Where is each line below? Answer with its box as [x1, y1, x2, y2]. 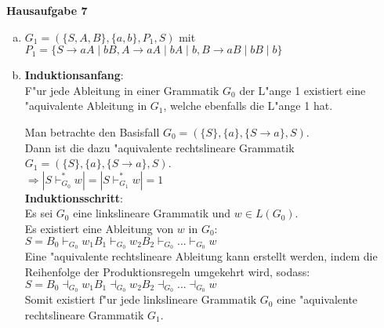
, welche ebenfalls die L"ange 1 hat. [163, 97, 333, 114]
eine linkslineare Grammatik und [73, 205, 231, 221]
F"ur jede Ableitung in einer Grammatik [24, 82, 219, 98]
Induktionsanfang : [24, 67, 124, 83]
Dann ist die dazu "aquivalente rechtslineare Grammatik [24, 139, 295, 155]
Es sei [24, 205, 53, 221]
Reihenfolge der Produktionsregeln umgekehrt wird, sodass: [24, 263, 310, 279]
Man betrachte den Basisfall [24, 123, 160, 140]
